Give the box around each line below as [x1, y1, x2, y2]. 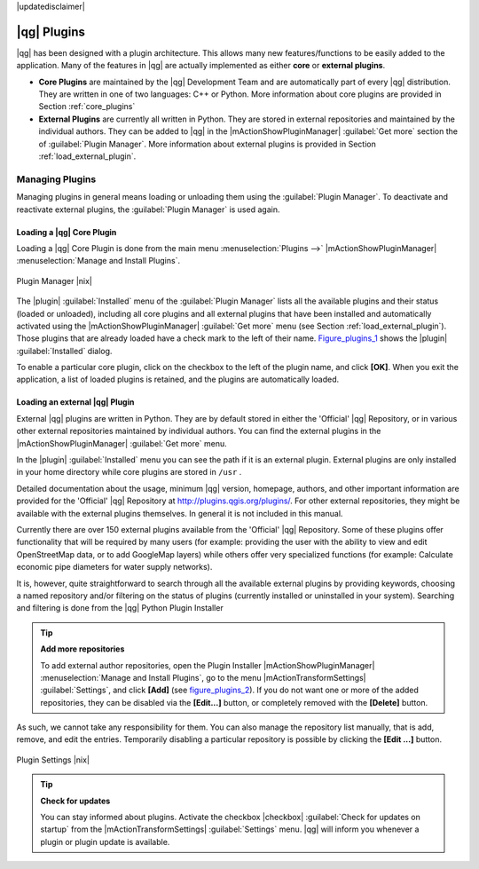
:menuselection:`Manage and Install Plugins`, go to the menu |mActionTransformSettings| [40, 672, 367, 683]
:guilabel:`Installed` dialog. [16, 345, 113, 356]
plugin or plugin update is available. [40, 836, 170, 847]
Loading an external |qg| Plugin [16, 397, 135, 407]
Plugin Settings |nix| [16, 754, 90, 765]
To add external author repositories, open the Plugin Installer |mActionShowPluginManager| [40, 660, 375, 670]
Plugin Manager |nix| [16, 275, 93, 286]
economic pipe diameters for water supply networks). [16, 562, 213, 573]
